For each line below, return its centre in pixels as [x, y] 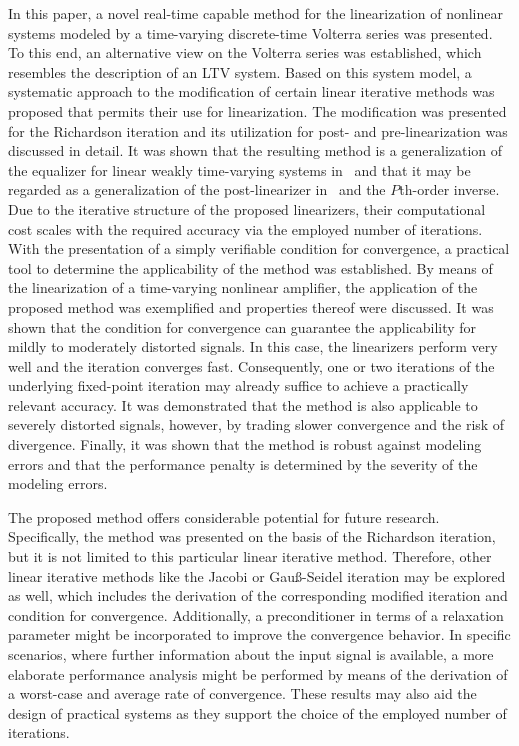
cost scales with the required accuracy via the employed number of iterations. [245, 228]
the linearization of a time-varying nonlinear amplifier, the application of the [243, 287]
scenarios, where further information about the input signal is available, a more [251, 654]
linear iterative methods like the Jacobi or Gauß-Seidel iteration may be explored [257, 575]
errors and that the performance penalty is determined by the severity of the [243, 463]
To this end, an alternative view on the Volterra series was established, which [245, 52]
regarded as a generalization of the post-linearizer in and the [197, 189]
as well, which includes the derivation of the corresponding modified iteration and [258, 595]
